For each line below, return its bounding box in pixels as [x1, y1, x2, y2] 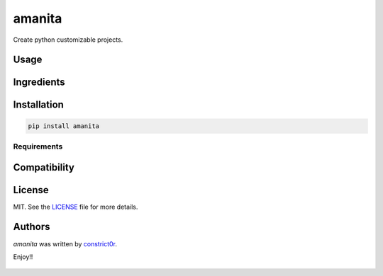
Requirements [13, 142, 63, 151]
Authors [13, 221, 50, 233]
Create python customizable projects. [13, 35, 123, 44]
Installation [13, 99, 64, 111]
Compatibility [13, 161, 74, 173]
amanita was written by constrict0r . [13, 239, 117, 248]
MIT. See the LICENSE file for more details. [13, 202, 138, 211]
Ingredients [13, 76, 65, 88]
